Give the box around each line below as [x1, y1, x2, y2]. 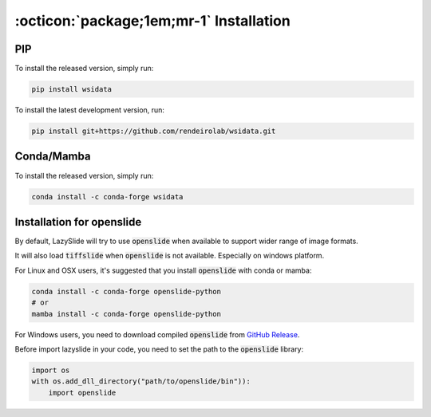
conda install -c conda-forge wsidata [31, 192, 184, 201]
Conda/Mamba [14, 150, 91, 163]
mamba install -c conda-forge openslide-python [31, 309, 221, 318]
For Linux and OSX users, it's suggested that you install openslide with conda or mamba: [14, 266, 312, 275]
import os [31, 365, 70, 375]
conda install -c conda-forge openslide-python [31, 287, 221, 296]
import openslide [48, 387, 117, 397]
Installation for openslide [14, 215, 142, 229]
